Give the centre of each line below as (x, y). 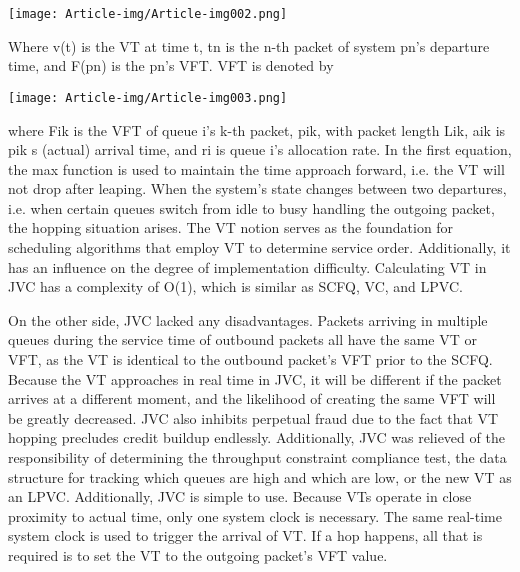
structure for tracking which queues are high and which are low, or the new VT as (260, 476)
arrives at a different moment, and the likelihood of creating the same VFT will (252, 398)
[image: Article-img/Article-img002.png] (148, 14)
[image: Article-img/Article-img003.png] (148, 97)
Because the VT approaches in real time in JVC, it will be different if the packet (255, 378)
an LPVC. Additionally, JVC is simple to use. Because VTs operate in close (240, 496)
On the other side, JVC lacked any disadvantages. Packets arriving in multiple (248, 319)
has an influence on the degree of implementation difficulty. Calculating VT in (247, 266)
